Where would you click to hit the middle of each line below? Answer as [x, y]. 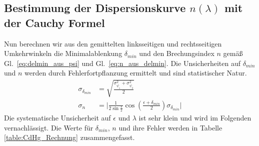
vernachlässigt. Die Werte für [49, 127]
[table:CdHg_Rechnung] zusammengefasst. [69, 137]
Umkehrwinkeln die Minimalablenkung [63, 53]
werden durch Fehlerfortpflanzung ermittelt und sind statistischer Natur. [136, 73]
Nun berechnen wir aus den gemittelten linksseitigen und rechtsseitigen [113, 43]
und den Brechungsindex [177, 53]
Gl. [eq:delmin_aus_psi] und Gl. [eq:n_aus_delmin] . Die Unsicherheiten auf [122, 63]
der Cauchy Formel [54, 22]
